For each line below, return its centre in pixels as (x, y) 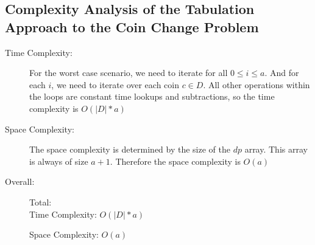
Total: (41, 202)
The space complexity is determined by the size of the (130, 149)
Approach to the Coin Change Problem (132, 26)
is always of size (59, 161)
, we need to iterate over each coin (115, 84)
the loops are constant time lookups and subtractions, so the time (152, 96)
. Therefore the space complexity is (175, 161)
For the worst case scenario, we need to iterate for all (129, 73)
